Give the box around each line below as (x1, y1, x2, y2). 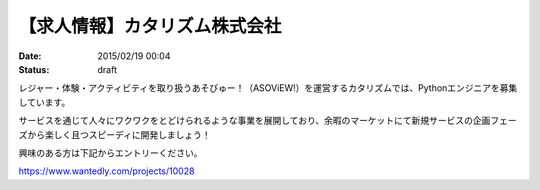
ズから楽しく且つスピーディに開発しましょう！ (18, 128, 212, 140)
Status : (18, 63, 50, 75)
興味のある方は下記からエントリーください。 (18, 146, 203, 159)
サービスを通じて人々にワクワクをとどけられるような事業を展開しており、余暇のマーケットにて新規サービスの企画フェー (18, 115, 517, 127)
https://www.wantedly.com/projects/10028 (18, 165, 195, 177)
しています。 (18, 96, 71, 108)
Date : (18, 50, 42, 62)
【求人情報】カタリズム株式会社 (18, 15, 282, 37)
